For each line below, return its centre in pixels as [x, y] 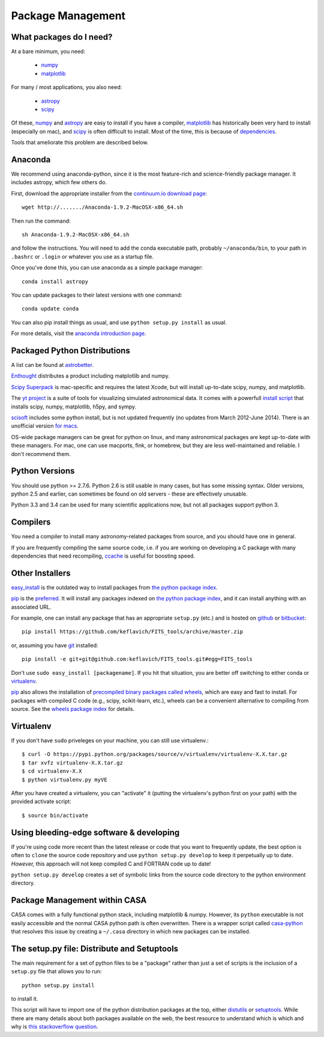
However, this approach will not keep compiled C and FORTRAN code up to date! [111, 864]
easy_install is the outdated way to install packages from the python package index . [115, 587]
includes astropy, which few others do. [59, 182]
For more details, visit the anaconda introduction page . [79, 333]
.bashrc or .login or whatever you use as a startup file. [82, 256]
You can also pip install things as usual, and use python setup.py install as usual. [119, 322]
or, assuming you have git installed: [55, 645]
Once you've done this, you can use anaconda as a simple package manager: [107, 268]
